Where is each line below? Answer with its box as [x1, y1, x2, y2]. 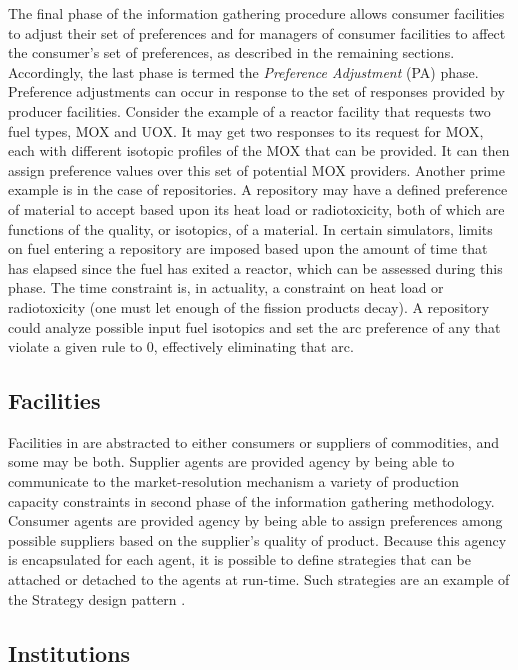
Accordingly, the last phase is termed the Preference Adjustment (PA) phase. [8, 61, 479, 82]
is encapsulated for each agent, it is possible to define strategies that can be [8, 549, 471, 570]
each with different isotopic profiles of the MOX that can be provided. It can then [8, 140, 510, 161]
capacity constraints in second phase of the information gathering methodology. [8, 490, 495, 511]
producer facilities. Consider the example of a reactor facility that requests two [8, 100, 491, 121]
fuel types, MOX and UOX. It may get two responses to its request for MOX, [8, 120, 484, 141]
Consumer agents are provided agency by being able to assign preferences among [8, 510, 503, 531]
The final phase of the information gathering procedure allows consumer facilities [8, 3, 505, 23]
